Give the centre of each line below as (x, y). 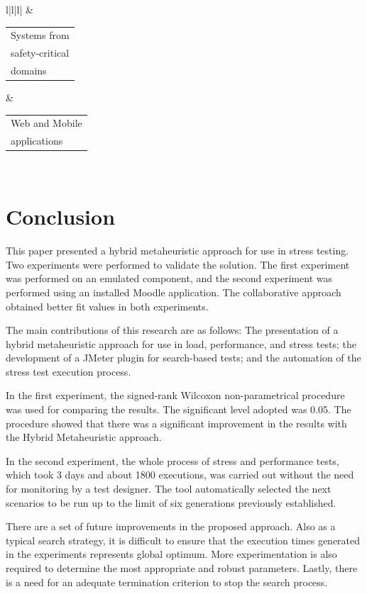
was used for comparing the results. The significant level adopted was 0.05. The (179, 409)
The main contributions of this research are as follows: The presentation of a (172, 330)
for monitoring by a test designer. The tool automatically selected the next (169, 489)
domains (29, 71)
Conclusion (61, 217)
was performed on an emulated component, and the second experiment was (169, 278)
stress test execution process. (69, 371)
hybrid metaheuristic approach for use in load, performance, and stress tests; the (181, 343)
